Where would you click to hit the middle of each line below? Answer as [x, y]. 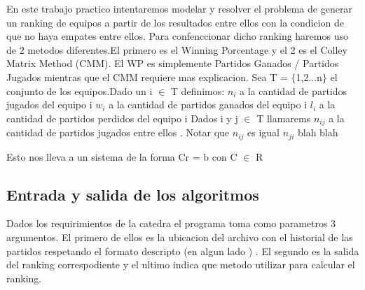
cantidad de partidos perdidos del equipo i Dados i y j [122, 118]
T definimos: [198, 90]
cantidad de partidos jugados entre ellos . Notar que [118, 132]
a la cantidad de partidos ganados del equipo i [208, 104]
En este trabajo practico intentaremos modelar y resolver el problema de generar [179, 8]
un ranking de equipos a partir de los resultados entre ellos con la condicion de [175, 22]
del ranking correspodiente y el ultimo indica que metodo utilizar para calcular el [181, 264]
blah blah [318, 132]
